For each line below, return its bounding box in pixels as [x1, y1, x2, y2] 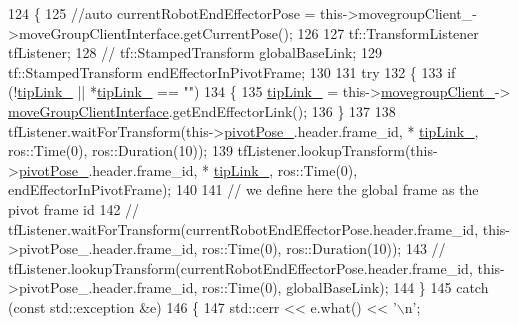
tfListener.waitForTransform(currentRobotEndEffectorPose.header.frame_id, [8, 218, 479, 239]
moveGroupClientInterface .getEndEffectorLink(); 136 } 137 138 [8, 100, 396, 121]
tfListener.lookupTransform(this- [237, 140, 438, 161]
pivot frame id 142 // [8, 198, 140, 219]
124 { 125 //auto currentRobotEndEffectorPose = [8, 3, 316, 23]
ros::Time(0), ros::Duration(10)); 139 [8, 140, 233, 161]
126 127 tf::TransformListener [297, 22, 479, 43]
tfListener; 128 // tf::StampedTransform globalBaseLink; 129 [8, 42, 382, 63]
